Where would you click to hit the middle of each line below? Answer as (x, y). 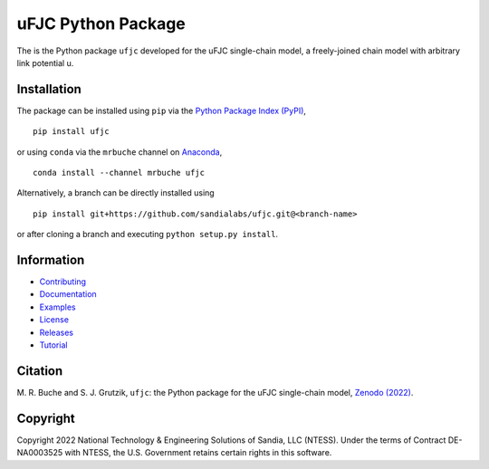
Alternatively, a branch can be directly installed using (115, 193)
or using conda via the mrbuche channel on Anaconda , (120, 152)
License (54, 320)
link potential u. (45, 62)
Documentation (68, 294)
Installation (49, 89)
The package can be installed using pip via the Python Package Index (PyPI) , (162, 110)
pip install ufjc (71, 132)
